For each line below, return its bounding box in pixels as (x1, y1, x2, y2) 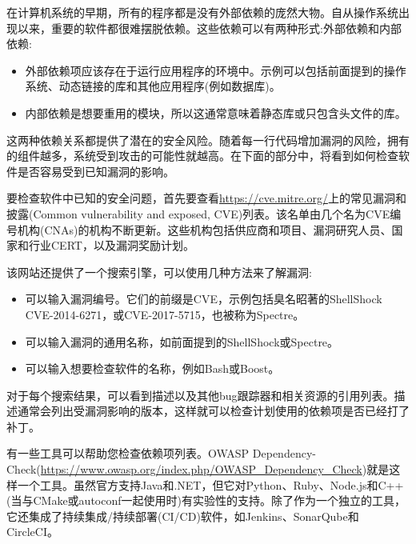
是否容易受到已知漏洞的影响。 (17, 162, 174, 179)
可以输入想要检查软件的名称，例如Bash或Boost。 (25, 360, 280, 377)
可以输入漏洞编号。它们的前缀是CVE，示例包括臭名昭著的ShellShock (25, 290, 382, 307)
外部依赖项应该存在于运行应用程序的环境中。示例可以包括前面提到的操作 (25, 62, 406, 78)
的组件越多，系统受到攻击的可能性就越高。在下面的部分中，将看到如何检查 (6, 147, 398, 164)
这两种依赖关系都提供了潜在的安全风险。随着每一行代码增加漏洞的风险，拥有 (6, 131, 410, 148)
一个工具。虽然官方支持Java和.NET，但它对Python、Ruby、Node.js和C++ (17, 476, 404, 493)
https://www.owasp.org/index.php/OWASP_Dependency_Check (40, 461, 362, 478)
